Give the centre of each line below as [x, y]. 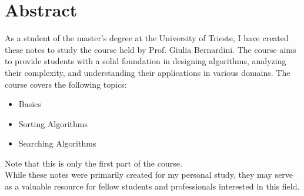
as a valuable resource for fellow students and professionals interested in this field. [152, 186]
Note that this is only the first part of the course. [93, 163]
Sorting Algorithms [53, 123]
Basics [30, 104]
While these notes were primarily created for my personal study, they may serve [149, 175]
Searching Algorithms [57, 143]
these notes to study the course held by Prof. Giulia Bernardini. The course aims [151, 49]
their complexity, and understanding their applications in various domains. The [148, 72]
